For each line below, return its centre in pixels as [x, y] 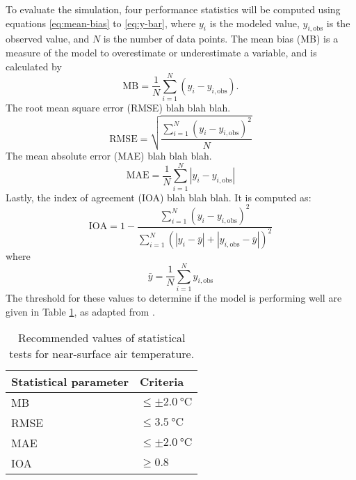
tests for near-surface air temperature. [102, 354]
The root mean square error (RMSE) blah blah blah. [118, 108]
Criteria [162, 382]
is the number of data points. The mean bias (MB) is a [221, 39]
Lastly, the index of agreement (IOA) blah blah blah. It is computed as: [159, 197]
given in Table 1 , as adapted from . [80, 311]
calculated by [34, 66]
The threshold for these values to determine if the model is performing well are [174, 297]
